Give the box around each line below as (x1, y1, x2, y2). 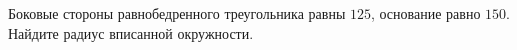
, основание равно (370, 3, 481, 23)
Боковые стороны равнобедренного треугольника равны (8, 3, 346, 23)
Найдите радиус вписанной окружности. (8, 22, 254, 43)
